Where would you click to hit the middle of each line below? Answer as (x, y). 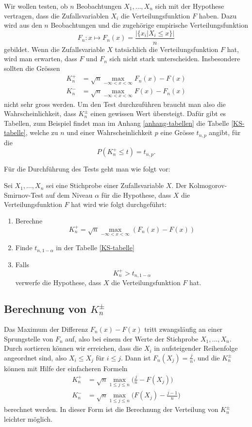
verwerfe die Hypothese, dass (58, 282)
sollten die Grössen (32, 68)
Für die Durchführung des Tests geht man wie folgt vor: (87, 169)
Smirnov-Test (24, 195)
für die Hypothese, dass (136, 195)
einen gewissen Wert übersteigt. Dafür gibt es (158, 113)
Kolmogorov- (208, 185)
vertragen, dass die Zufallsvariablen (56, 15)
